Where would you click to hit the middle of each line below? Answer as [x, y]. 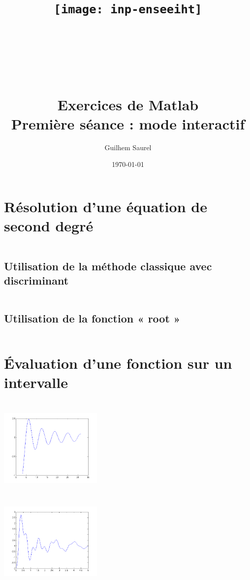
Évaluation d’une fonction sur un [118, 363]
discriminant [36, 280]
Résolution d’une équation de [106, 206]
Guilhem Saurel [128, 147]
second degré [49, 225]
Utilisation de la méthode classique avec [108, 266]
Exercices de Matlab [128, 105]
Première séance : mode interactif [128, 124]
